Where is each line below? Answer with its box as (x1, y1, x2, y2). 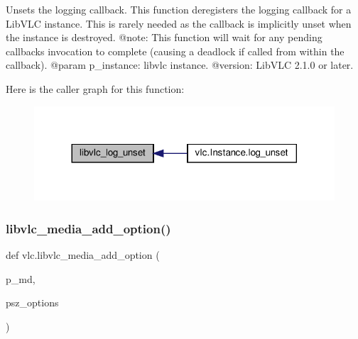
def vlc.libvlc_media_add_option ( (6, 248, 160, 262)
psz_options (6, 295, 59, 310)
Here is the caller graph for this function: (6, 81, 185, 96)
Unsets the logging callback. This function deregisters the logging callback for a (6, 2, 352, 16)
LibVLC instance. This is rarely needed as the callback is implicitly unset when (6, 16, 352, 30)
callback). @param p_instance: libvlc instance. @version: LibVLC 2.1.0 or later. (6, 57, 354, 72)
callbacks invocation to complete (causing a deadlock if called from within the (6, 43, 345, 58)
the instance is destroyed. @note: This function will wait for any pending (6, 30, 322, 45)
